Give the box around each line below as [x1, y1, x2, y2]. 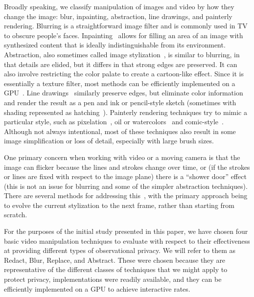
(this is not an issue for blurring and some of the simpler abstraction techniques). [4, 181, 248, 191]
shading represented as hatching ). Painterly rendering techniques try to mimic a [4, 107, 247, 117]
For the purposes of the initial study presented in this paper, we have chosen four [4, 226, 248, 236]
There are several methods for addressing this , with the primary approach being [4, 190, 248, 201]
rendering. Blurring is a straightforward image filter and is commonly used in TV [4, 21, 248, 31]
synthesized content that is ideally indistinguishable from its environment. [4, 40, 226, 50]
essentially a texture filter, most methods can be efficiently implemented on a [4, 78, 235, 88]
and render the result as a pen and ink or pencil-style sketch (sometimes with [4, 97, 236, 107]
